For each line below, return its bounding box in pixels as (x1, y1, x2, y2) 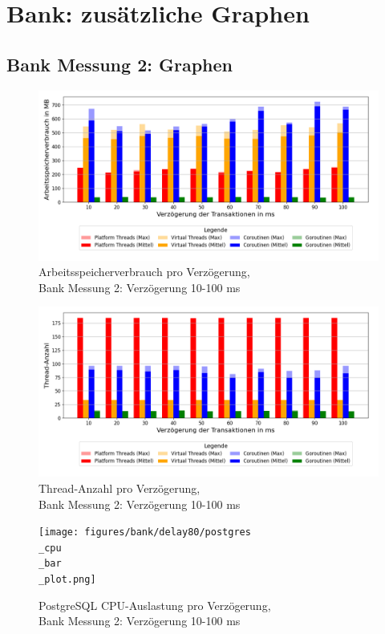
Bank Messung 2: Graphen (6, 51, 233, 76)
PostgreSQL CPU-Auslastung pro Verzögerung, (38, 596, 271, 613)
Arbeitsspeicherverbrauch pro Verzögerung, (38, 263, 250, 280)
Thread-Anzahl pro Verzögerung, (38, 479, 201, 496)
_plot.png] (38, 574, 96, 586)
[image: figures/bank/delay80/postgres (38, 526, 251, 538)
